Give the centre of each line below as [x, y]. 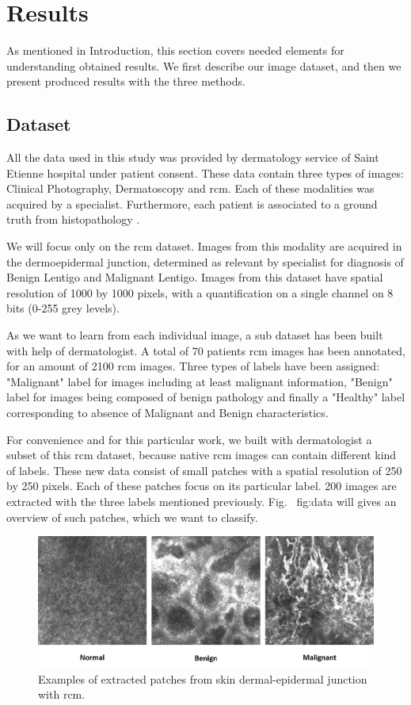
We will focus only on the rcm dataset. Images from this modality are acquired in [204, 246]
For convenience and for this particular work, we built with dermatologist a [189, 439]
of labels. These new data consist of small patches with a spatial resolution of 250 [204, 470]
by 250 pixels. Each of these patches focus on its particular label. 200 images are [202, 486]
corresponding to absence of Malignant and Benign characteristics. [167, 413]
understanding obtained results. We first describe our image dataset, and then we [204, 65]
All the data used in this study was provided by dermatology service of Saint [193, 157]
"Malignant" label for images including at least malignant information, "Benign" [200, 381]
